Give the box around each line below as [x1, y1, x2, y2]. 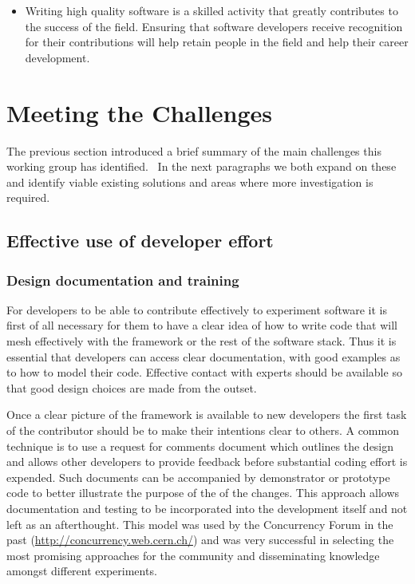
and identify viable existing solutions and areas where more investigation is [6, 173, 373, 190]
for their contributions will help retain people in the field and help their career [25, 34, 409, 50]
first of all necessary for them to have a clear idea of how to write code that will [6, 317, 397, 333]
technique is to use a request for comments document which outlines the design [6, 437, 394, 454]
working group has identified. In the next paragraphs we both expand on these [6, 158, 397, 175]
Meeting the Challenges [6, 96, 273, 128]
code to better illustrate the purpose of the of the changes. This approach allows [6, 484, 400, 501]
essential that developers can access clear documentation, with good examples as [6, 348, 401, 365]
